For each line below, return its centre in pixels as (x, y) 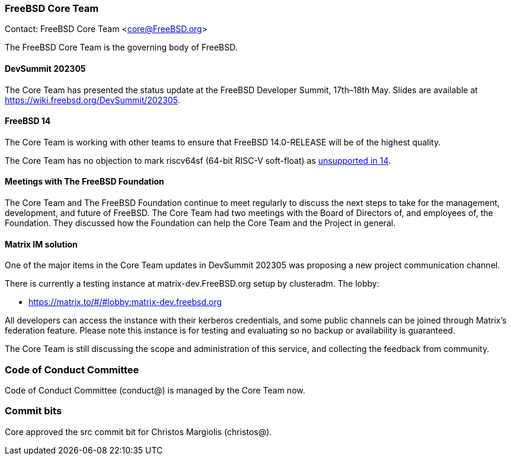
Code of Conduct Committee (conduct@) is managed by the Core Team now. (155, 390)
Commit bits (33, 411)
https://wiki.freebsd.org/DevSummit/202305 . (92, 100)
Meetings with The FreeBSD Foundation (84, 182)
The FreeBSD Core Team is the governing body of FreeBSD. (121, 47)
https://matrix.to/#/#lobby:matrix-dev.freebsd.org (125, 302)
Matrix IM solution (41, 244)
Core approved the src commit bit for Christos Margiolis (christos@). (138, 432)
